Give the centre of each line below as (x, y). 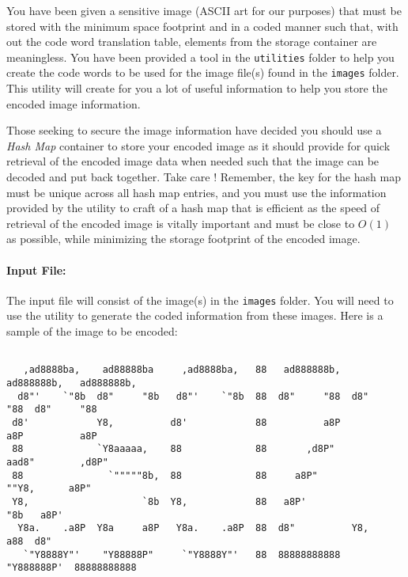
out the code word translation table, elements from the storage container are (192, 42)
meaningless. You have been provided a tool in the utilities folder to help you (200, 57)
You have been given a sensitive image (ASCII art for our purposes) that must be (204, 10)
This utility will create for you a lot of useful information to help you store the (197, 88)
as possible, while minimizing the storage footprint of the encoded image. (183, 239)
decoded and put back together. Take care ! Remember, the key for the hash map (204, 177)
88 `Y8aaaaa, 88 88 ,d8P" (174, 449)
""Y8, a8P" (49, 489)
